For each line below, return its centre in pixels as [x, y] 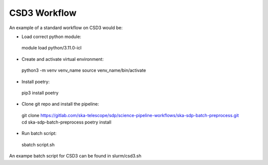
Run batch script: [39, 133]
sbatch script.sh [38, 144]
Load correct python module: [51, 37]
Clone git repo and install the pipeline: [60, 104]
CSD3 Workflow [43, 13]
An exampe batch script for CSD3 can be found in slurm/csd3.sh [75, 156]
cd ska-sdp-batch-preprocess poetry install [67, 122]
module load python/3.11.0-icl [52, 48]
